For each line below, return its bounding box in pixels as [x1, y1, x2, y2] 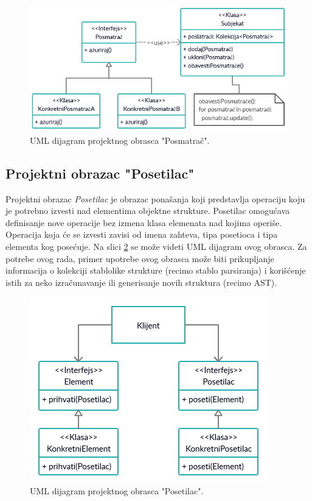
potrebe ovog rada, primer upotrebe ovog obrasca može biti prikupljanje [5, 252, 274, 265]
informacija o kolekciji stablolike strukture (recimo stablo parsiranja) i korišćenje [5, 264, 306, 277]
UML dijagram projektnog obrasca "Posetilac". [30, 485, 204, 497]
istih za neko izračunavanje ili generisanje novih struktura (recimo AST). [5, 275, 277, 288]
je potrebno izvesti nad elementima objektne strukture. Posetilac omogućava [5, 204, 290, 217]
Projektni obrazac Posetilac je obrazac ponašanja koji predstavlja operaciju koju [5, 192, 305, 205]
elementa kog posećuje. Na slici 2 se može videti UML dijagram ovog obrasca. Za [5, 240, 307, 253]
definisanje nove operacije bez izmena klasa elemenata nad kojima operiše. [5, 216, 282, 229]
